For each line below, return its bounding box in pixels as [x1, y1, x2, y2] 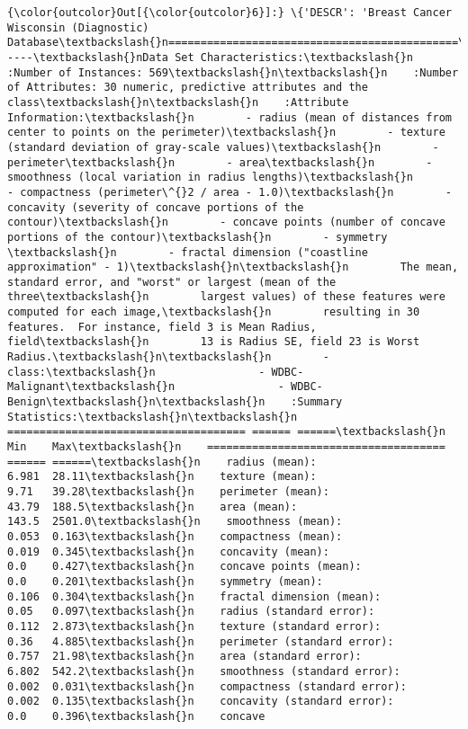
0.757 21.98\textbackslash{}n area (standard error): [7, 650, 362, 663]
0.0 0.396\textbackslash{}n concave [7, 709, 265, 723]
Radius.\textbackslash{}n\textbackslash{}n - [7, 351, 329, 364]
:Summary [290, 396, 343, 409]
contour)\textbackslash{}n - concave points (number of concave [7, 216, 445, 229]
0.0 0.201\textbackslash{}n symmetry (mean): [7, 574, 323, 588]
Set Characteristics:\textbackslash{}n [175, 50, 414, 64]
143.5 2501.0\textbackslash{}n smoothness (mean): [7, 515, 343, 529]
